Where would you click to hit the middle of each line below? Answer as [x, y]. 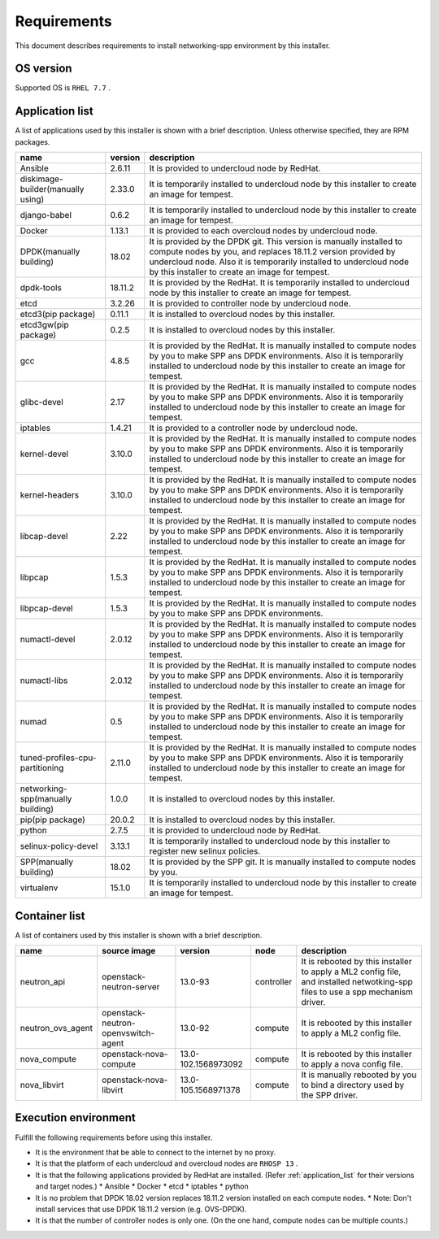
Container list [50, 916]
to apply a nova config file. [352, 1064]
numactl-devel [48, 640]
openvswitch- [128, 1033]
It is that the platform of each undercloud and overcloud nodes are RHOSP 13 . [167, 1163]
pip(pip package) [52, 819]
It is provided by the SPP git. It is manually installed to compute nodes [283, 862]
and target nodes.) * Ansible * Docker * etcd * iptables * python [142, 1186]
